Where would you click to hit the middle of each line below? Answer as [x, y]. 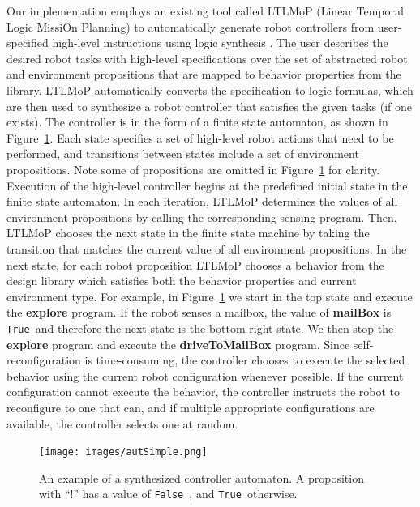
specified [28, 43]
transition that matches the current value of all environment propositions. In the [207, 248]
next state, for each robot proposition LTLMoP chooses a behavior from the [195, 264]
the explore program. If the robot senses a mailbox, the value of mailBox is [199, 312]
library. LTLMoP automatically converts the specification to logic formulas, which [210, 89]
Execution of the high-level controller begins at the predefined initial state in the [207, 185]
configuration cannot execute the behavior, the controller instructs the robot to [203, 392]
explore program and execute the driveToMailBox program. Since [178, 344]
